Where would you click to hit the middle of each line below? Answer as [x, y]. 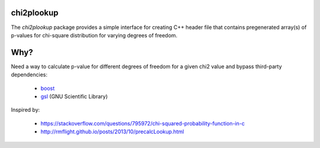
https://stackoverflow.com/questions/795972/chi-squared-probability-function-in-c [143, 123]
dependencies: [29, 75]
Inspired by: [25, 110]
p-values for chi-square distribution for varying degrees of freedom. [94, 35]
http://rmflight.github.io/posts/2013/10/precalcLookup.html [112, 132]
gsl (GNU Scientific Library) [74, 96]
